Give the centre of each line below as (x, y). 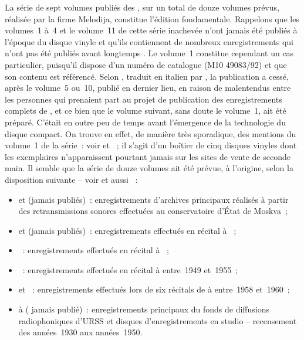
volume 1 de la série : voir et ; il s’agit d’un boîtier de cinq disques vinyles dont (151, 145)
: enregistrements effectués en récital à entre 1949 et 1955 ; (130, 269)
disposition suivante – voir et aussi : (71, 179)
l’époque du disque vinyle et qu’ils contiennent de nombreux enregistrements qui (149, 41)
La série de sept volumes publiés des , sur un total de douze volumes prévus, (142, 7)
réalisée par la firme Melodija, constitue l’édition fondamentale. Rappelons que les (152, 18)
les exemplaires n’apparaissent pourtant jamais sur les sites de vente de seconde (148, 156)
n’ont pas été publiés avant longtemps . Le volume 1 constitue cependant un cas (149, 53)
